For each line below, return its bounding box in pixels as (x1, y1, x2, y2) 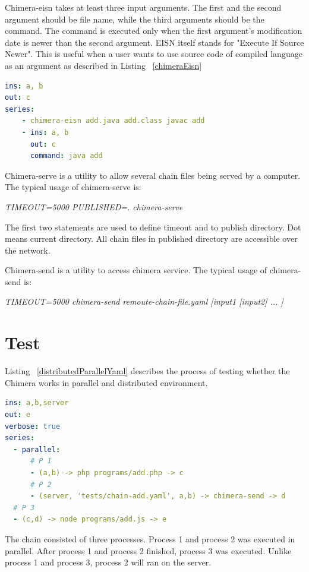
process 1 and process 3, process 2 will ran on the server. (5, 556, 212, 568)
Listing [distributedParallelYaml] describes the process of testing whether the (5, 365, 290, 377)
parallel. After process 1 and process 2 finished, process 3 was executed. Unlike (5, 544, 292, 557)
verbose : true (5, 422, 61, 431)
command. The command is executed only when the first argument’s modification (5, 24, 302, 37)
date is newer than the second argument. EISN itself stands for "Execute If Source (5, 36, 304, 48)
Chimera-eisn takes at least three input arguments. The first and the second (5, 1, 282, 13)
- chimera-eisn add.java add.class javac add (21, 116, 205, 125)
